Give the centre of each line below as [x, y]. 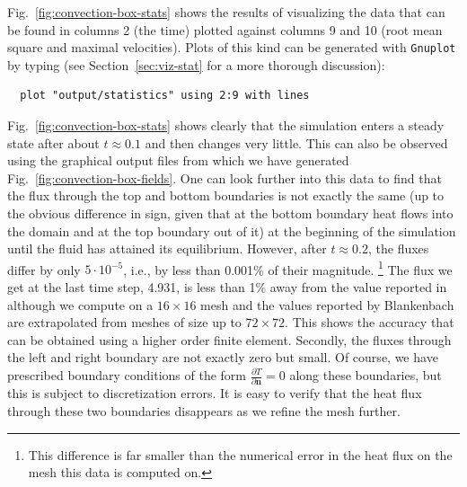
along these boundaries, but [366, 375]
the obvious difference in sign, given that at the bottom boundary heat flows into [230, 213]
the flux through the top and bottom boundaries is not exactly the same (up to [226, 195]
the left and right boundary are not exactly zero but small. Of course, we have [223, 357]
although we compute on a [80, 304]
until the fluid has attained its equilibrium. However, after [167, 248]
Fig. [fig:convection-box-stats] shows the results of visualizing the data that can [226, 12]
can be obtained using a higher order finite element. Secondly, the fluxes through [229, 339]
